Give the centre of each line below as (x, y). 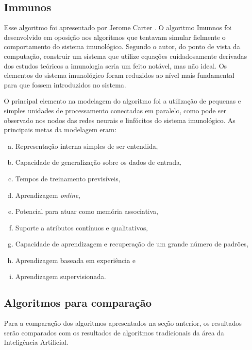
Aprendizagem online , (48, 195)
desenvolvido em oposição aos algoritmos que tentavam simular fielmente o (115, 37)
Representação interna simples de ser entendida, (87, 146)
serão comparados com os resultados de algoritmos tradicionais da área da (114, 332)
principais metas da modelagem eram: (60, 130)
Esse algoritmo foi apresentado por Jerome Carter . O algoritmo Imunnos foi (118, 27)
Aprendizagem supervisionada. (61, 276)
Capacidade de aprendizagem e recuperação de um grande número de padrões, (132, 244)
